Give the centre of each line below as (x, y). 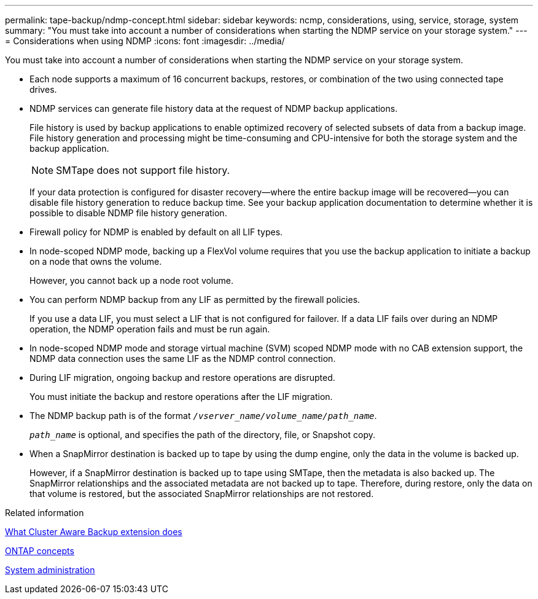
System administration (50, 570)
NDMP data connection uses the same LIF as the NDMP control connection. (183, 358)
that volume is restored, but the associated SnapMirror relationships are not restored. (202, 494)
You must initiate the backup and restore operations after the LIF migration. (181, 397)
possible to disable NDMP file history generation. (128, 213)
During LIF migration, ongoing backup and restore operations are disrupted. (182, 378)
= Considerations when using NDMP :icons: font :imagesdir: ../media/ (145, 41)
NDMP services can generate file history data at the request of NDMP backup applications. (214, 108)
